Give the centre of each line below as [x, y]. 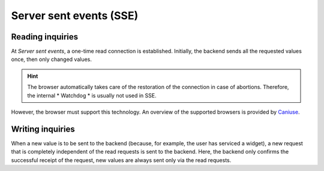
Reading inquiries [45, 37]
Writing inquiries [43, 129]
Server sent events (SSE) [75, 16]
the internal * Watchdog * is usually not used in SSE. [92, 95]
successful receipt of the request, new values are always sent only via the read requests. [121, 160]
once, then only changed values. [52, 59]
